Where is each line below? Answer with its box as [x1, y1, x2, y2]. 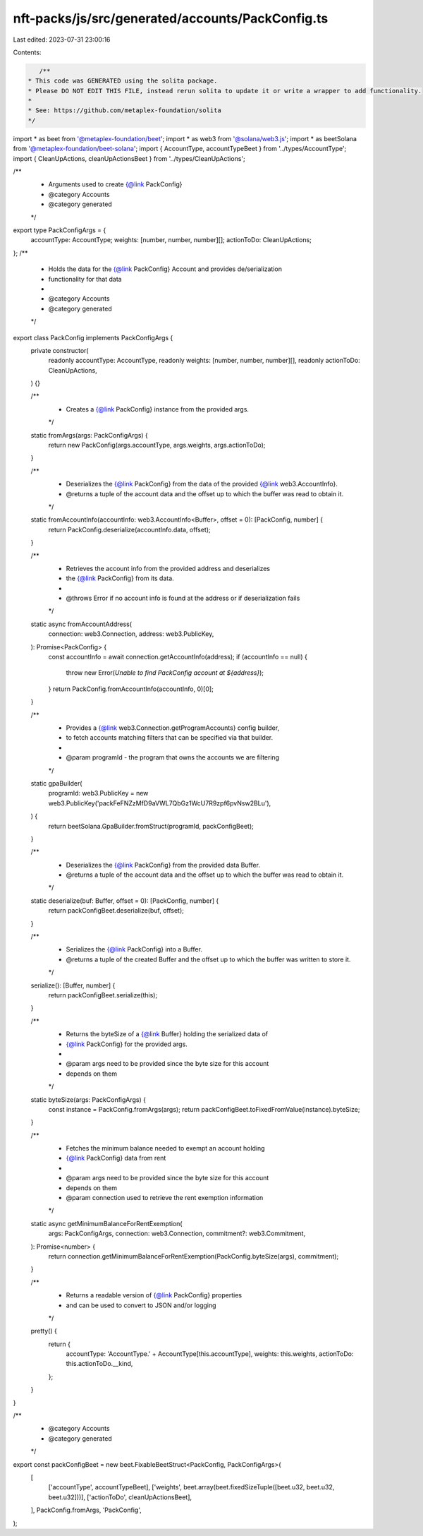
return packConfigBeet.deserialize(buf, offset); [48, 906, 185, 915]
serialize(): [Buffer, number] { [30, 981, 116, 990]
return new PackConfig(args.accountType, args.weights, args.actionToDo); [48, 441, 266, 450]
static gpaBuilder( [30, 779, 82, 787]
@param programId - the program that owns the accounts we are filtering [66, 753, 280, 762]
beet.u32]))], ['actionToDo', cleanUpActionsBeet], [48, 1493, 192, 1501]
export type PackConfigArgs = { [13, 226, 106, 234]
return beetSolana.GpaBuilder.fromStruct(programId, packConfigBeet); [48, 822, 254, 830]
